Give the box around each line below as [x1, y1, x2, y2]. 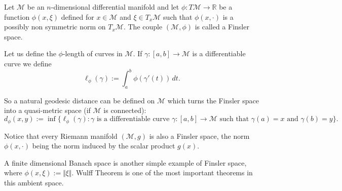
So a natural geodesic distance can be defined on [4, 95, 155, 105]
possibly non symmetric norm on [4, 21, 106, 32]
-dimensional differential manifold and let [51, 2, 179, 12]
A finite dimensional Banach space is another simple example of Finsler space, [4, 157, 247, 168]
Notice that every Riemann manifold [4, 130, 118, 141]
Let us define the [4, 48, 56, 59]
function [4, 11, 30, 22]
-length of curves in [62, 48, 123, 59]
